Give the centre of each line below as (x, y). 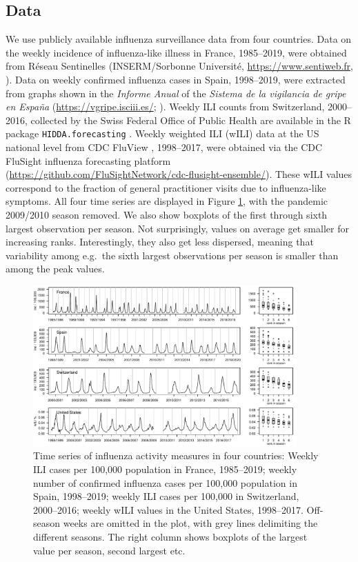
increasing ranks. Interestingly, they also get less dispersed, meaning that (160, 242)
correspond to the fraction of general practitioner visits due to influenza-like (166, 187)
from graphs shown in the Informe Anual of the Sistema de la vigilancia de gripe (176, 93)
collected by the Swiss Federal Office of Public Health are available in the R (191, 120)
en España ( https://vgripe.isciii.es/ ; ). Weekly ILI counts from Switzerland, (165, 107)
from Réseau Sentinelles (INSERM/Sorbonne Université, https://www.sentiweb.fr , (180, 66)
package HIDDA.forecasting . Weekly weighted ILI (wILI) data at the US (162, 133)
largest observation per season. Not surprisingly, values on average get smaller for (177, 228)
